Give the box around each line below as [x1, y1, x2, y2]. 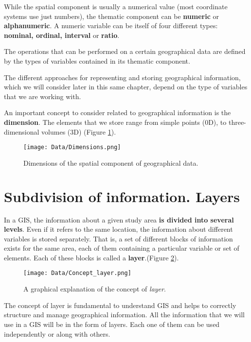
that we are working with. [4, 91, 81, 101]
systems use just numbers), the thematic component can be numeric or [4, 11, 219, 21]
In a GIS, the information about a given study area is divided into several [4, 214, 234, 224]
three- [228, 117, 246, 127]
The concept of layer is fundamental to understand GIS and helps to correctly [4, 300, 236, 310]
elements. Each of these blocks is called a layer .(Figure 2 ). [4, 252, 179, 262]
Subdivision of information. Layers [4, 186, 240, 206]
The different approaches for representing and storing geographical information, [4, 72, 241, 82]
